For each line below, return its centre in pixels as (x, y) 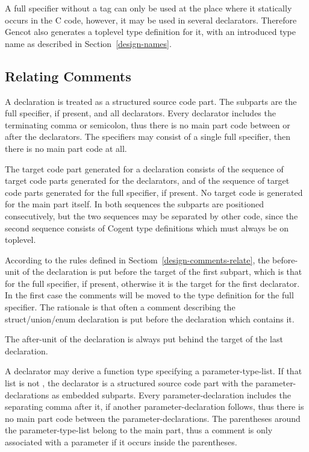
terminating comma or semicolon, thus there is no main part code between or (148, 124)
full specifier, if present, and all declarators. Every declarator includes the (140, 113)
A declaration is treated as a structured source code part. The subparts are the (151, 101)
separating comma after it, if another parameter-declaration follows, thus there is (154, 406)
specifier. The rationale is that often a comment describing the (120, 307)
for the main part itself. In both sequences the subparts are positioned (134, 204)
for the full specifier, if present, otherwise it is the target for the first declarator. (152, 283)
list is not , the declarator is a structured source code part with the (129, 383)
